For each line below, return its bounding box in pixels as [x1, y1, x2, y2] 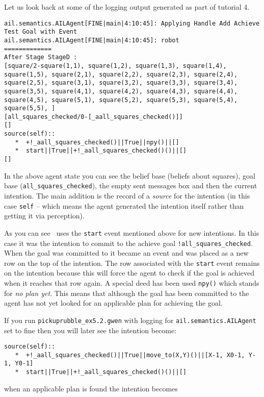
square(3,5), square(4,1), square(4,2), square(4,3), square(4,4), [4, 87, 238, 95]
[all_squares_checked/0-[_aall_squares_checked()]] [4, 113, 183, 120]
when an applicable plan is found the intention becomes [4, 383, 178, 393]
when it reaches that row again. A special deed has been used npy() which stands [4, 278, 259, 288]
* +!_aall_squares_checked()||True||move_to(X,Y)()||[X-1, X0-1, [15, 351, 245, 359]
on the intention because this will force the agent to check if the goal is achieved [4, 267, 254, 278]
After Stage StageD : [4, 54, 77, 61]
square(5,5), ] [4, 105, 56, 112]
